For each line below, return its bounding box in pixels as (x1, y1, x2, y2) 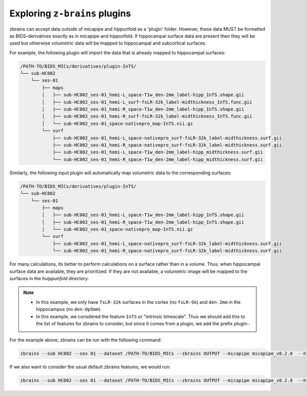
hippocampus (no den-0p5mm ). (36, 306, 102, 312)
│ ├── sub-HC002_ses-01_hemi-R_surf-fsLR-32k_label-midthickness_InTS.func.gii (41, 113, 253, 119)
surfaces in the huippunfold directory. (9, 276, 89, 282)
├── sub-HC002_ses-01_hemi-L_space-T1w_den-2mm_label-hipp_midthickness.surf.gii (52, 149, 264, 155)
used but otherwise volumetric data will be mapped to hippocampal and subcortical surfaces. (9, 40, 207, 46)
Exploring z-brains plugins (9, 8, 131, 19)
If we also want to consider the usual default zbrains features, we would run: (9, 364, 171, 370)
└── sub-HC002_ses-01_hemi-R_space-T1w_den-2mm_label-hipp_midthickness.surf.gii (52, 156, 264, 162)
